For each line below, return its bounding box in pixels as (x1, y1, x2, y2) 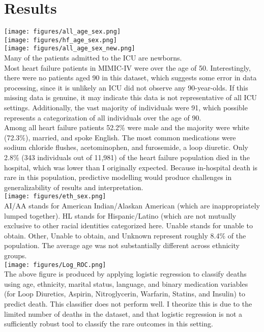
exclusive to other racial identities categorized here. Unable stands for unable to (4, 220, 253, 231)
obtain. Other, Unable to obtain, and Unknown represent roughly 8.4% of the (4, 230, 246, 240)
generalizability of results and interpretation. (4, 182, 143, 192)
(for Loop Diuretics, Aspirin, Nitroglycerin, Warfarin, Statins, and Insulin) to (4, 288, 245, 299)
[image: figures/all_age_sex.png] (4, 28, 121, 36)
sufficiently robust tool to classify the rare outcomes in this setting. (4, 318, 213, 329)
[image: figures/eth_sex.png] (4, 193, 106, 200)
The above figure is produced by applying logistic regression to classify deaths (4, 268, 247, 279)
